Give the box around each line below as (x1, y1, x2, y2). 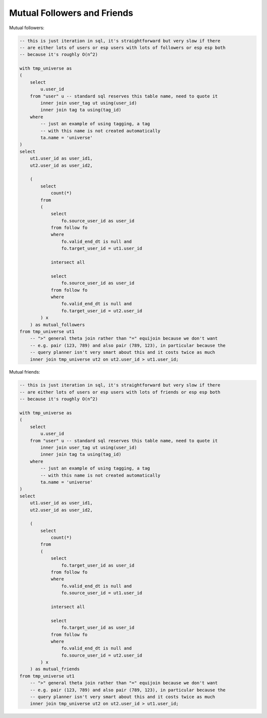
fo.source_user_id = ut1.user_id (61, 590, 142, 596)
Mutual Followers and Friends (9, 7, 133, 18)
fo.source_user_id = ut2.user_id (61, 652, 142, 658)
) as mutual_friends (30, 666, 80, 672)
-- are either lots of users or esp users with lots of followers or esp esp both (19, 45, 226, 50)
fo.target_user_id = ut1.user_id (61, 245, 142, 251)
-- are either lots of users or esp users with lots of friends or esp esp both (19, 389, 221, 395)
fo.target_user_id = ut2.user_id (61, 308, 142, 314)
